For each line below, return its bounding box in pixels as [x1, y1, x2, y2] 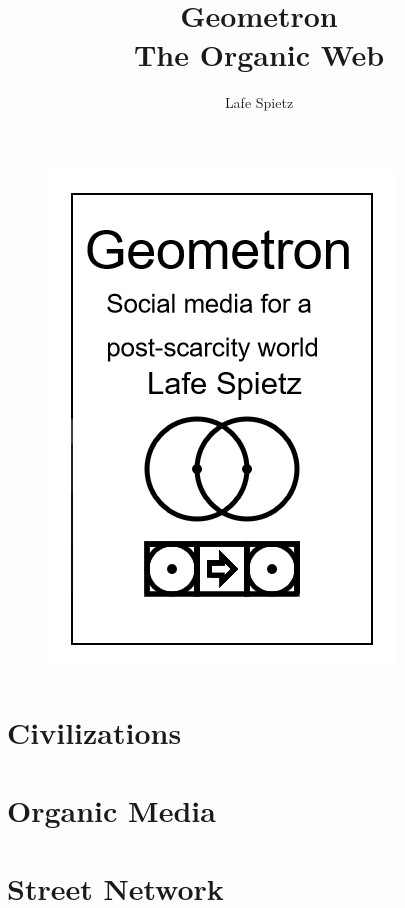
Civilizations [7, 711, 182, 752]
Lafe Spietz [224, 92, 294, 113]
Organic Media [7, 790, 216, 831]
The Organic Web [133, 34, 385, 75]
